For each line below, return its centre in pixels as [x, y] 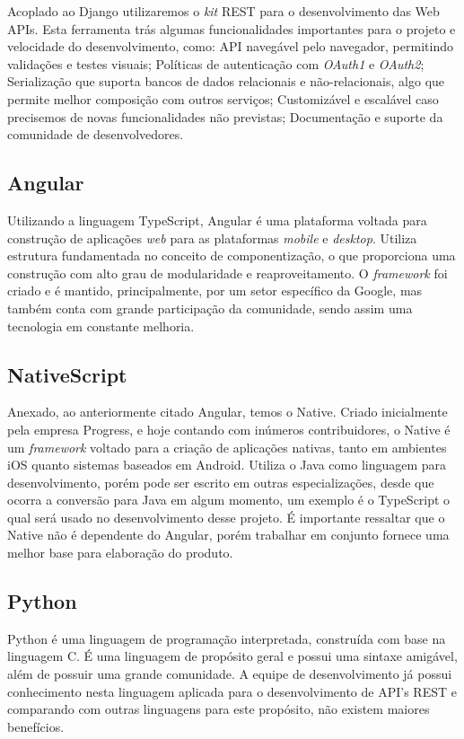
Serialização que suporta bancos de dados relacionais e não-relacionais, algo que [226, 81]
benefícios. [36, 726]
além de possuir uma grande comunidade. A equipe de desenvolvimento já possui [230, 674]
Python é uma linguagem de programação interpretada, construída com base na [227, 638]
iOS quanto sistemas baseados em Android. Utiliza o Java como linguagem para [227, 465]
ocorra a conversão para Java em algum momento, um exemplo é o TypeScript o [229, 500]
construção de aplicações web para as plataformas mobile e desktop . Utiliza [212, 238]
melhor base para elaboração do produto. [120, 553]
